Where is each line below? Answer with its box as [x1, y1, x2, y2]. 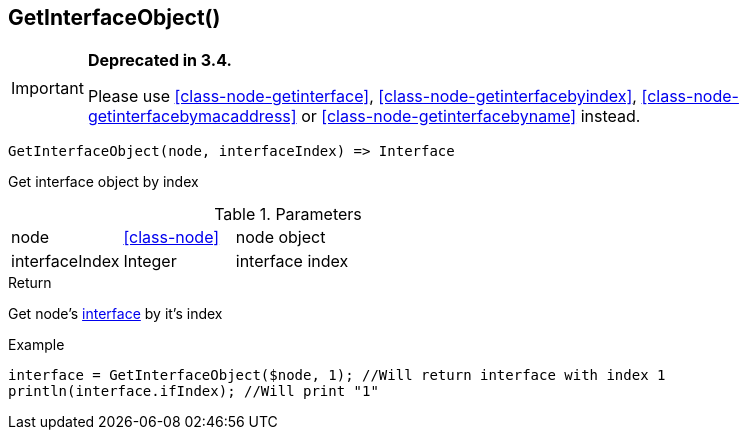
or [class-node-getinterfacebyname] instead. [301, 106, 641, 127]
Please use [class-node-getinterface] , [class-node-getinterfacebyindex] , [87, 86, 637, 107]
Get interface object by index [8, 173, 199, 191]
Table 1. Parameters [214, 204, 362, 225]
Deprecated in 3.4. [87, 50, 232, 71]
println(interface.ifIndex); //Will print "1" [8, 383, 379, 400]
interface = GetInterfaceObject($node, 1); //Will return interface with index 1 [8, 367, 666, 384]
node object [235, 227, 326, 248]
